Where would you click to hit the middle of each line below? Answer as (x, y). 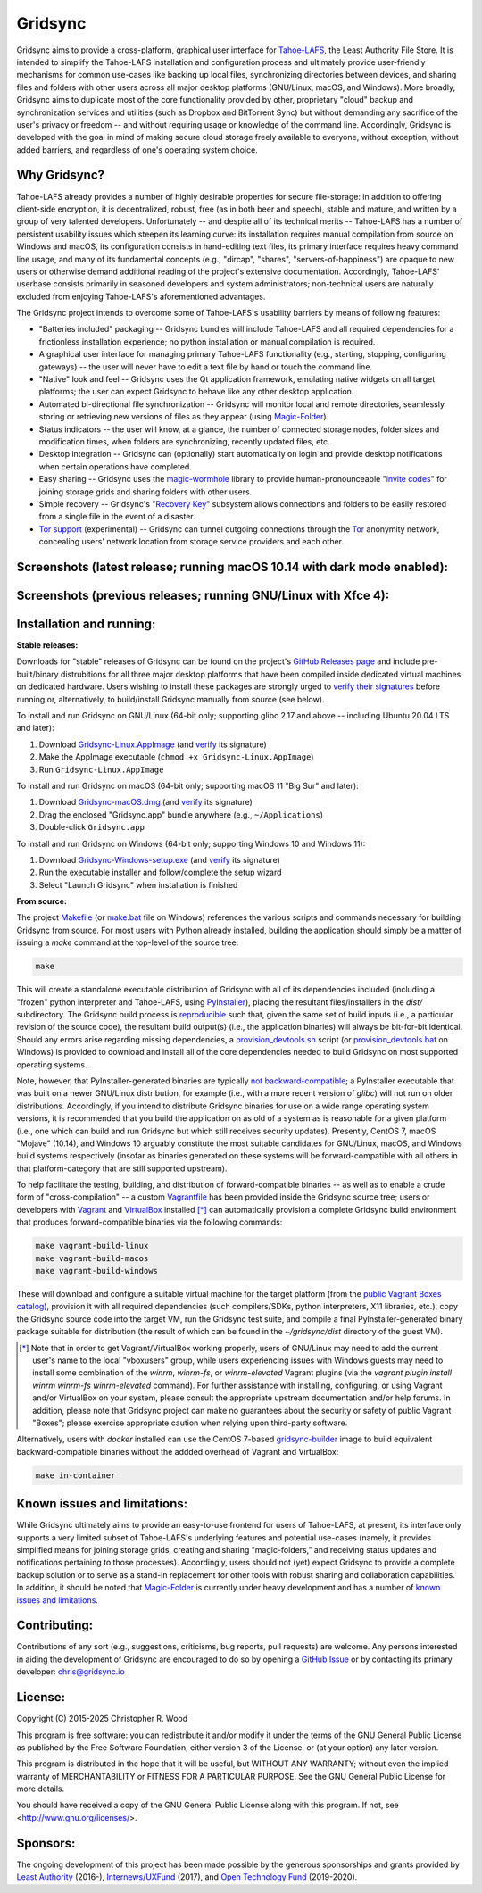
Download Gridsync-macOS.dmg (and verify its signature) (146, 802)
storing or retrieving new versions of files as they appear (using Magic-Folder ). (184, 417)
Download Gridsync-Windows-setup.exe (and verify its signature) (160, 859)
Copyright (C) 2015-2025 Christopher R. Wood (102, 1719)
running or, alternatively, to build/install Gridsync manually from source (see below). (170, 699)
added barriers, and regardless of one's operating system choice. (137, 149)
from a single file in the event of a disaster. (117, 517)
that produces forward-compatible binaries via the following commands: (150, 1222)
